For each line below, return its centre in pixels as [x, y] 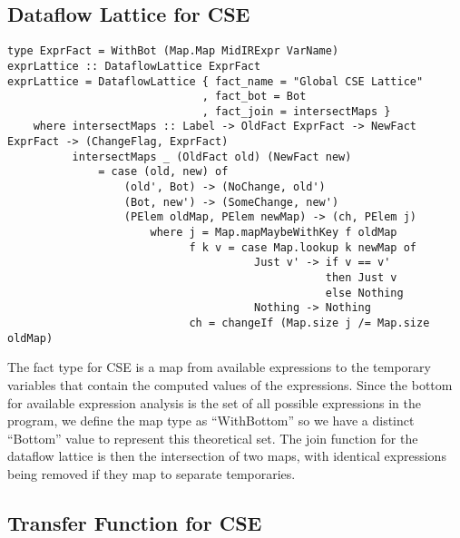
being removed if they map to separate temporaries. [152, 473]
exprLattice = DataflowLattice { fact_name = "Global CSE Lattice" [215, 81]
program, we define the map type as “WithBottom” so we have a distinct [211, 421]
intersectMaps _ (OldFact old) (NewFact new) [212, 157]
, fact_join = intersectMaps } [296, 111]
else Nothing [364, 293]
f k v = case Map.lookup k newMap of [303, 247]
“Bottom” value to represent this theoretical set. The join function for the [213, 438]
